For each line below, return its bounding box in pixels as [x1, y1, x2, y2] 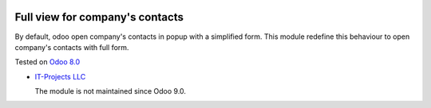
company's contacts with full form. [14, 42, 129, 52]
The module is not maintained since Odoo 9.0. [34, 87, 187, 96]
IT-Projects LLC [34, 71, 86, 81]
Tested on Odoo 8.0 [14, 57, 81, 67]
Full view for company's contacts [14, 10, 184, 24]
